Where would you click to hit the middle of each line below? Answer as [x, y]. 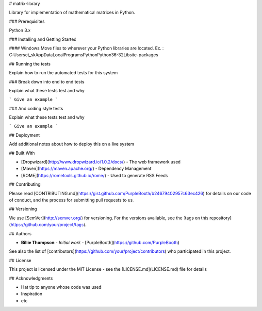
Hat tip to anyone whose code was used [61, 287]
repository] [221, 218]
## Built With [22, 153]
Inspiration [32, 294]
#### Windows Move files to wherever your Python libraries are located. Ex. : [86, 48]
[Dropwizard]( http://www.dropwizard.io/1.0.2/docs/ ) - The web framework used [101, 162]
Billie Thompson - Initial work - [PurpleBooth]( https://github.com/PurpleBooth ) [100, 242]
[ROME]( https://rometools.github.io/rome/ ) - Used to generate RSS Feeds [95, 175]
